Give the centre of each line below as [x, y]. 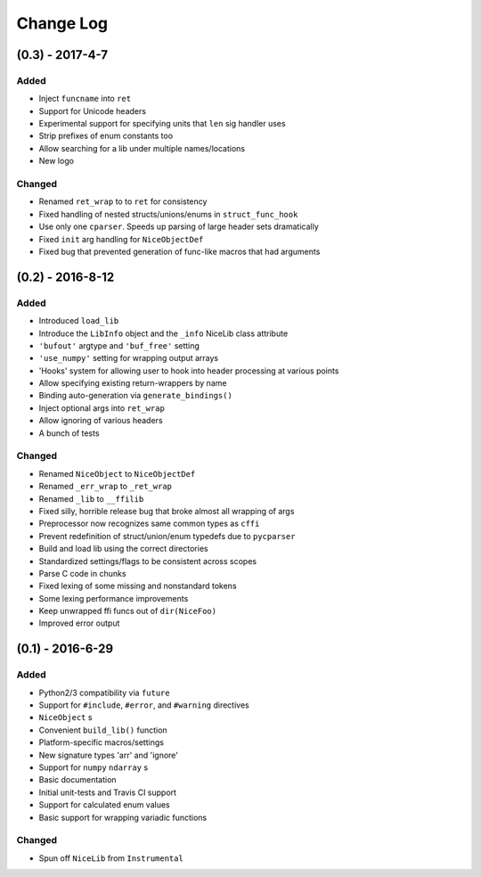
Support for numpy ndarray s [94, 767]
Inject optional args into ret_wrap [102, 408]
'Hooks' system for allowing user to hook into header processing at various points [189, 371]
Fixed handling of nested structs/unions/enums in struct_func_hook [168, 214]
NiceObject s [65, 717]
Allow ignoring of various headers [101, 421]
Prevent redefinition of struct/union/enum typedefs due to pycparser [167, 536]
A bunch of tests [69, 433]
